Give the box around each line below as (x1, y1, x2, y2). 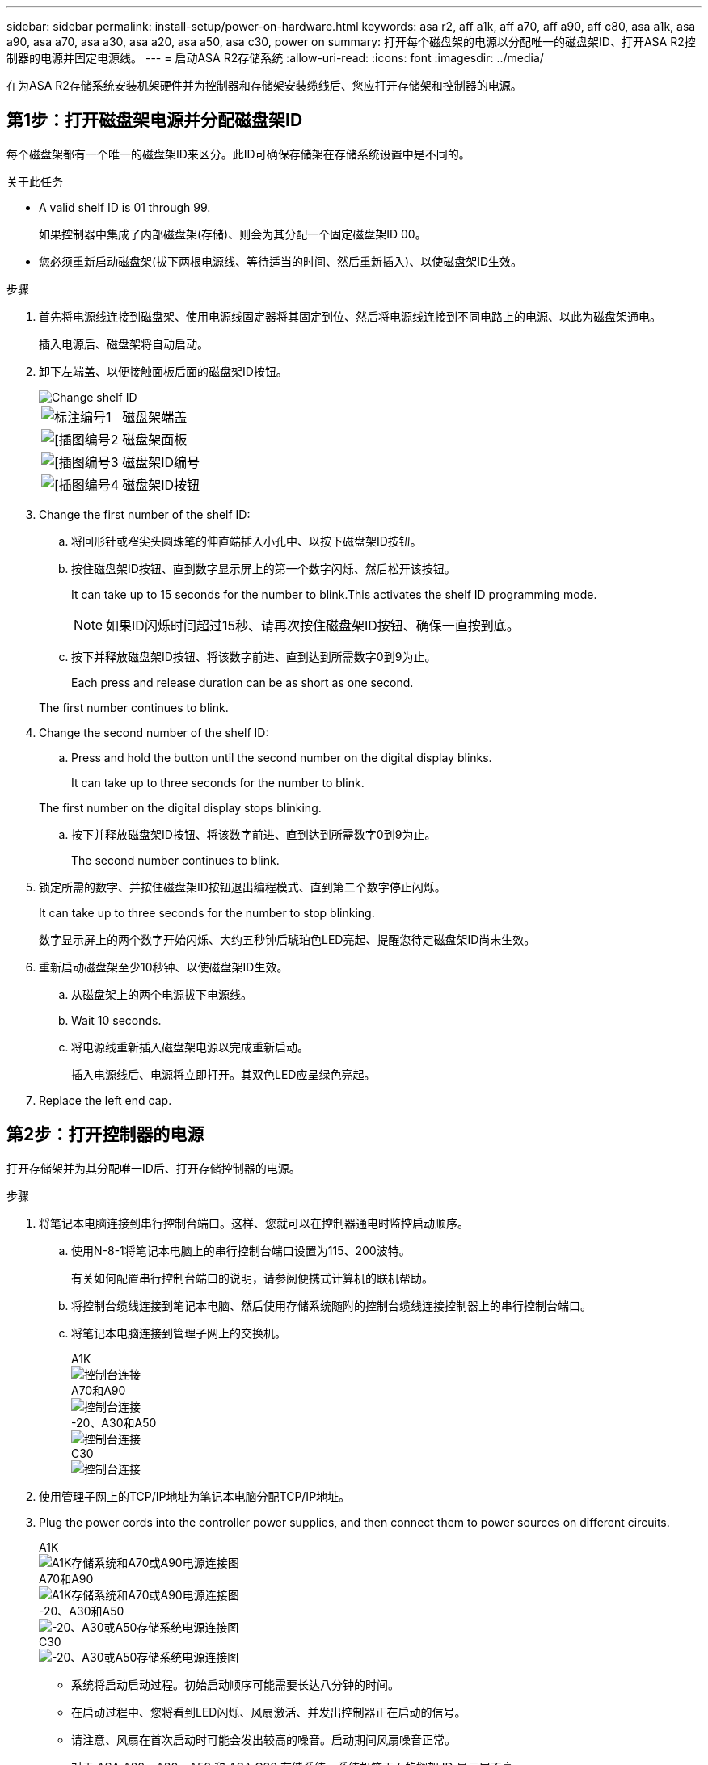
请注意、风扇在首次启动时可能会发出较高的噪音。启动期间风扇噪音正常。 (71, 1732, 456, 1746)
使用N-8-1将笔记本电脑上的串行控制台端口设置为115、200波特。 (71, 1243, 411, 1257)
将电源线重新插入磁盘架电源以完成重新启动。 (71, 1039, 309, 1054)
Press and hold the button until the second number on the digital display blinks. (71, 750, 492, 765)
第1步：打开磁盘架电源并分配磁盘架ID (6, 110, 303, 131)
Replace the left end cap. (39, 1093, 172, 1107)
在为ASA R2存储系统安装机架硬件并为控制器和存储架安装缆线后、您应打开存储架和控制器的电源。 (6, 78, 522, 92)
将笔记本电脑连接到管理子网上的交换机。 (71, 1325, 286, 1340)
